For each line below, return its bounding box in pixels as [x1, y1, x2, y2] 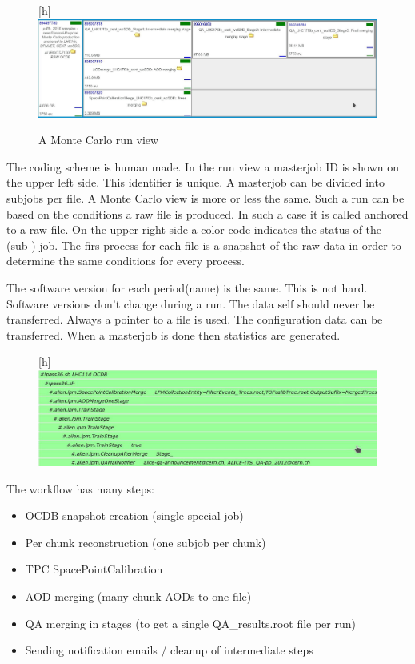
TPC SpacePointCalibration [25, 561, 163, 577]
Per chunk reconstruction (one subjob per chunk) [25, 533, 266, 550]
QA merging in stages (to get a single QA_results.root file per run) [25, 614, 356, 631]
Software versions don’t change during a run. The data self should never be [6, 295, 375, 312]
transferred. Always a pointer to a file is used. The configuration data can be [6, 311, 383, 328]
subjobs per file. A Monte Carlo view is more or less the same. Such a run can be [6, 190, 405, 207]
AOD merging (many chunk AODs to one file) [25, 588, 252, 605]
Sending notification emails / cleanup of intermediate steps [25, 642, 313, 658]
